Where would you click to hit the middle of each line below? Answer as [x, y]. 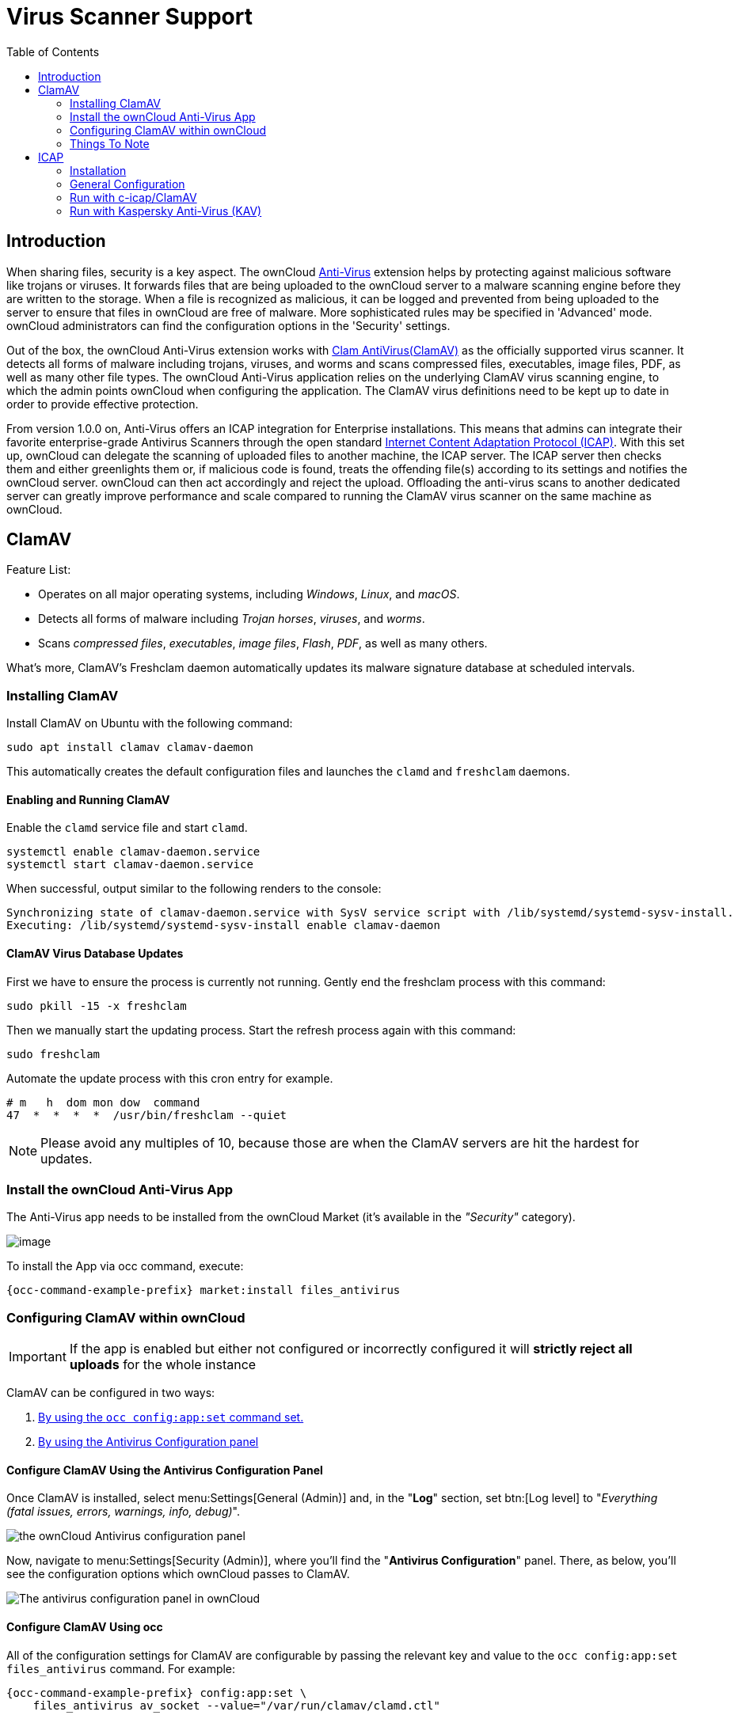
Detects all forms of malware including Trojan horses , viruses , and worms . [232, 619]
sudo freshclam [53, 1054]
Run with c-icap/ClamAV [133, 197]
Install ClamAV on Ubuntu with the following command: [150, 723]
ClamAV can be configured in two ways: [111, 1393]
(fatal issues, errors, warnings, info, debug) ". [123, 1512]
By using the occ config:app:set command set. [171, 1417]
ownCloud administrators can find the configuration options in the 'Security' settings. [228, 325]
